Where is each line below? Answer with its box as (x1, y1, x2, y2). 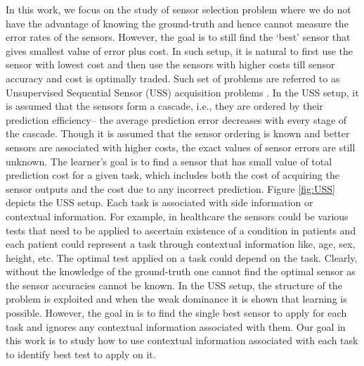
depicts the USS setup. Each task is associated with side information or (6, 195, 313, 210)
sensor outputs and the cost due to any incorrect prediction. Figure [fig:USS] (6, 181, 335, 196)
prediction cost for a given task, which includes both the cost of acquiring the (6, 168, 339, 182)
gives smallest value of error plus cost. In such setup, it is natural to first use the (6, 43, 353, 58)
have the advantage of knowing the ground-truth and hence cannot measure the (6, 15, 349, 30)
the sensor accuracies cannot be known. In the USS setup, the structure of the (6, 277, 342, 292)
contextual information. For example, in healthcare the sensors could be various (6, 208, 349, 223)
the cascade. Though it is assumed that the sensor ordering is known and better (6, 126, 350, 141)
